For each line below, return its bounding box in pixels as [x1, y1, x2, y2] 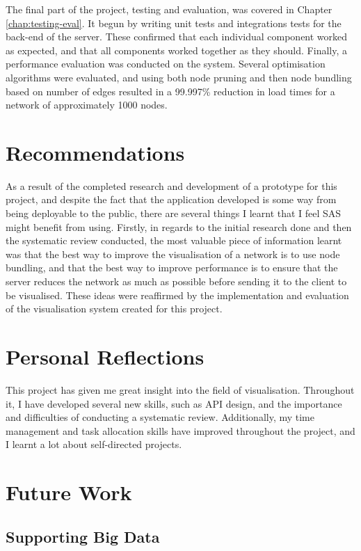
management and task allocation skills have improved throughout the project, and [6, 423, 355, 438]
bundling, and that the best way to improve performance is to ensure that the [6, 260, 338, 275]
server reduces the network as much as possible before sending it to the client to [6, 274, 347, 289]
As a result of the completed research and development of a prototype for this [6, 178, 337, 193]
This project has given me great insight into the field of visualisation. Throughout [6, 382, 355, 397]
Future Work [6, 478, 132, 506]
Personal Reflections [6, 342, 204, 370]
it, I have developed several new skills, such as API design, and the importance [6, 396, 342, 410]
